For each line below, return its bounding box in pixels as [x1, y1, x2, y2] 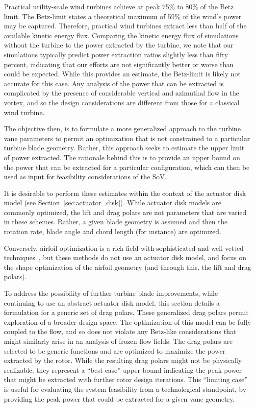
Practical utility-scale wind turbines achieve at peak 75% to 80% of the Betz [4, 1, 234, 11]
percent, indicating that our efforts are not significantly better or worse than [4, 59, 234, 69]
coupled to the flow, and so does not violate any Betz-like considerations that [4, 326, 236, 336]
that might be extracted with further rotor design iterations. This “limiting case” [4, 374, 248, 384]
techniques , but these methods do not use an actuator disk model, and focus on [4, 252, 247, 263]
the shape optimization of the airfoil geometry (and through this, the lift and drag [4, 262, 251, 272]
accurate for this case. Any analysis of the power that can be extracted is [4, 78, 224, 88]
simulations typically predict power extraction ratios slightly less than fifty [4, 49, 228, 59]
